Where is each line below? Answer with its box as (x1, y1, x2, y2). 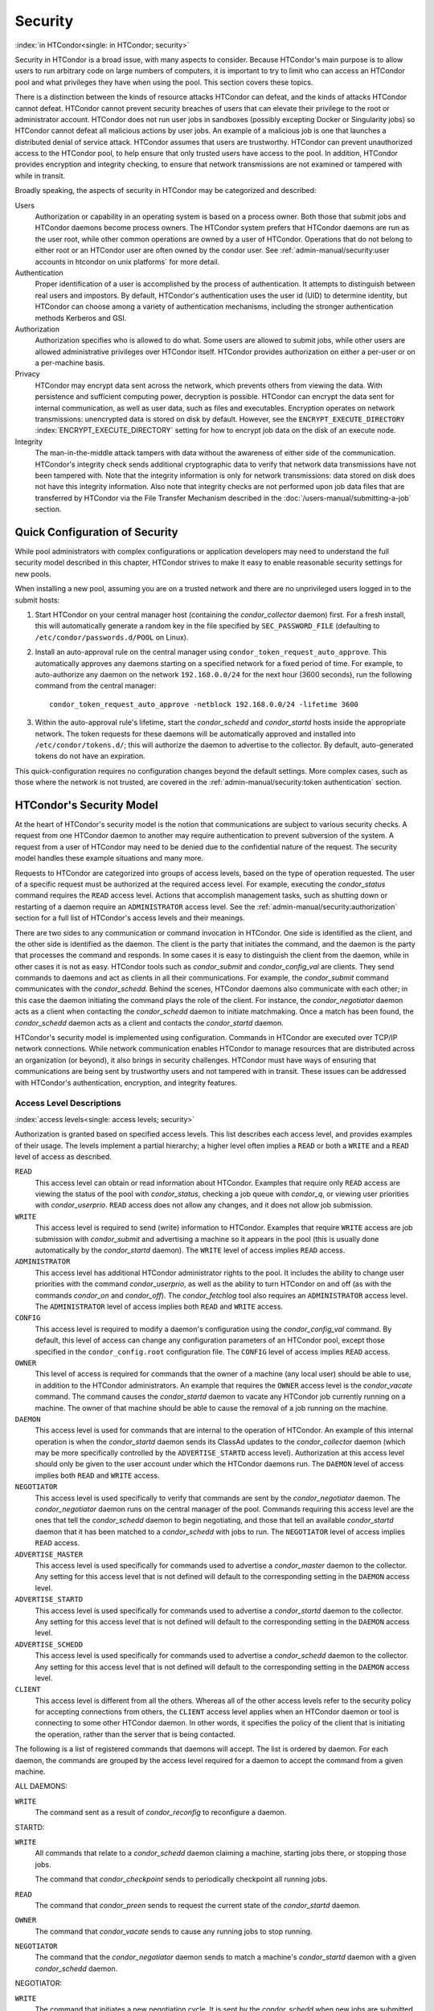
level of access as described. (14, 1151, 113, 1162)
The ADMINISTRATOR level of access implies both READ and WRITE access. (35, 1302, 284, 1311)
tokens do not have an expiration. (35, 751, 146, 761)
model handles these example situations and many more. (14, 853, 204, 863)
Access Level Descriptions (14, 1098, 121, 1109)
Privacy (14, 369, 40, 379)
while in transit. (14, 171, 66, 180)
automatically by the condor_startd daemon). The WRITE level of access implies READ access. (35, 1245, 346, 1255)
